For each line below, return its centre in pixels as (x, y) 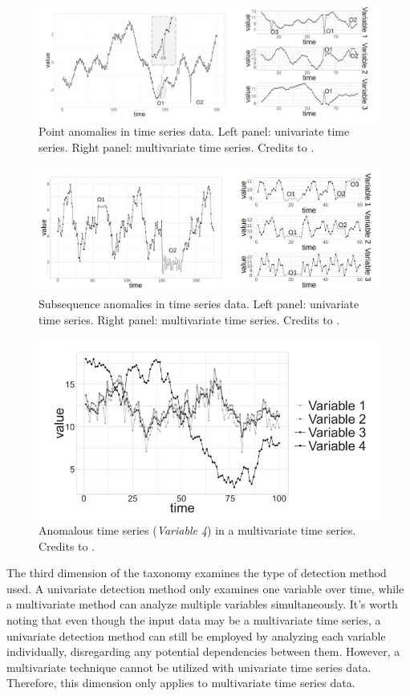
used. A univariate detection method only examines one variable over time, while (205, 588)
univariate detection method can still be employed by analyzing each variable (196, 635)
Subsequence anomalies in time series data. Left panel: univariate (199, 303)
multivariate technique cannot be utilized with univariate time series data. (189, 667)
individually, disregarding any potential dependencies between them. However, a (203, 651)
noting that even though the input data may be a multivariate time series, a (194, 620)
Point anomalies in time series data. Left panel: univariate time (194, 131)
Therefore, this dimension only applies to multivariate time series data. (181, 683)
